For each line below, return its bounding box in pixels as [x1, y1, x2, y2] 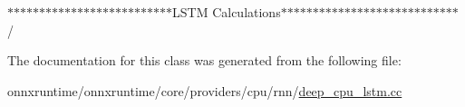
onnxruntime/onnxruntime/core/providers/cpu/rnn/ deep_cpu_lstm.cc [7, 81, 402, 100]
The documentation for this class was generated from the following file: [7, 51, 402, 70]
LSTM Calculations [172, 3, 281, 21]
